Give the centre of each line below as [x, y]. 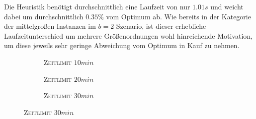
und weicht [227, 6]
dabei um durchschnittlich [44, 16]
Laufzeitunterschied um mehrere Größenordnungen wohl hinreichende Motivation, [128, 35]
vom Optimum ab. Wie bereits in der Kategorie [178, 16]
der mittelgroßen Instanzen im [50, 26]
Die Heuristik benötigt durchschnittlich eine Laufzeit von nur [97, 6]
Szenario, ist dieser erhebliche [161, 26]
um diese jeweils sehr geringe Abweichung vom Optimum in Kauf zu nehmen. [122, 45]
